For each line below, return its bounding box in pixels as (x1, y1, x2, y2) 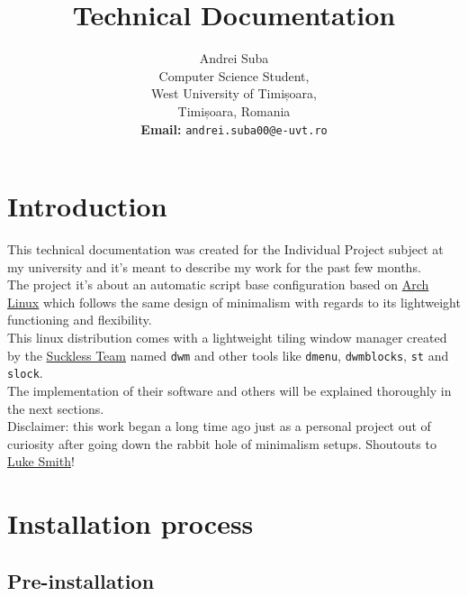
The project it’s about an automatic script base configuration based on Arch (7, 275, 429, 294)
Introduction (7, 188, 167, 225)
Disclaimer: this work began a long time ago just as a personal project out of (7, 417, 431, 436)
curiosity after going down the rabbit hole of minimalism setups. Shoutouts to (7, 434, 436, 453)
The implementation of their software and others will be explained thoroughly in (7, 381, 452, 399)
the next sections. (7, 399, 104, 417)
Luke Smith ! (7, 452, 75, 471)
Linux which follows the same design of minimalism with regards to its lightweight (7, 292, 461, 311)
